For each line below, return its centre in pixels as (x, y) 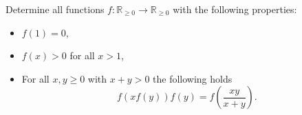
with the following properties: (235, 9)
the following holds (193, 78)
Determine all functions (55, 9)
